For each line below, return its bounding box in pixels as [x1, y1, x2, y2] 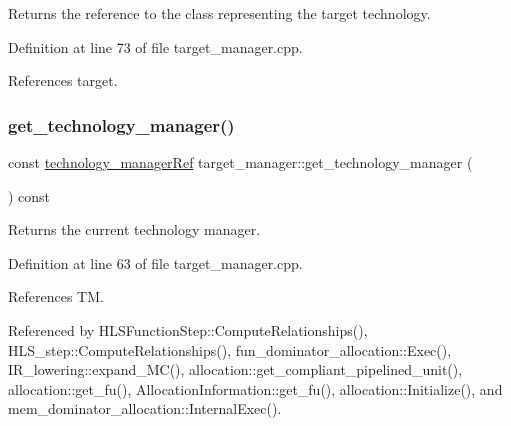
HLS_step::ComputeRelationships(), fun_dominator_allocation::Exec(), [8, 339, 452, 360]
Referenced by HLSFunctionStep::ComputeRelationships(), [8, 319, 368, 340]
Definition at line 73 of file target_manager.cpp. [8, 36, 303, 57]
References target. [8, 70, 118, 91]
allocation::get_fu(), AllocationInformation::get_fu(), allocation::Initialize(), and [8, 378, 503, 399]
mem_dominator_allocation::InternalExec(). [8, 398, 282, 419]
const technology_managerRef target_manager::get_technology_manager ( [8, 152, 473, 172]
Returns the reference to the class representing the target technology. [8, 3, 431, 23]
